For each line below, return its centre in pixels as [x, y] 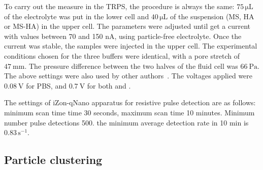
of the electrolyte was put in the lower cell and [77, 16]
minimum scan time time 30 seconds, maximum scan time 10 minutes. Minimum [129, 112]
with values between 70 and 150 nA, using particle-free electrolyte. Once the [123, 36]
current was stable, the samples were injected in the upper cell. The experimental [131, 46]
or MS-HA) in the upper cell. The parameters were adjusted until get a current [127, 26]
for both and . [109, 85]
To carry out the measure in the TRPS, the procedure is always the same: [119, 6]
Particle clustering [53, 160]
